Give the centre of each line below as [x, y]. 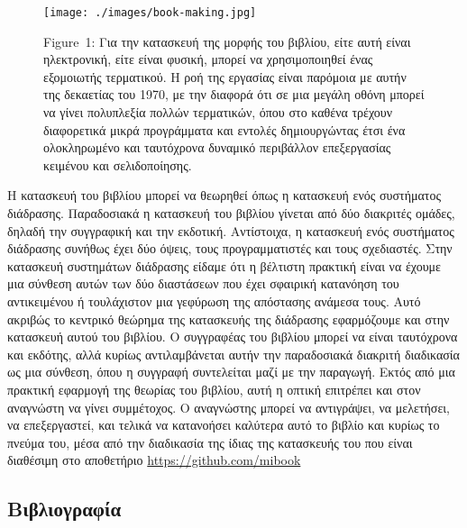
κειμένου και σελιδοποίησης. [118, 164]
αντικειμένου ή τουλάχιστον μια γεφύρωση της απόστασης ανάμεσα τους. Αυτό [214, 300]
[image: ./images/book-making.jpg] [150, 13]
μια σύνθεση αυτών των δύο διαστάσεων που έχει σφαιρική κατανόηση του [203, 283]
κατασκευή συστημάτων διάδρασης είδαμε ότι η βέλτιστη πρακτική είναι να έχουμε [224, 265]
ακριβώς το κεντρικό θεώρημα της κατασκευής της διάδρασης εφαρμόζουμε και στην [229, 319]
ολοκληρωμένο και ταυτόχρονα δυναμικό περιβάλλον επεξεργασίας [217, 147]
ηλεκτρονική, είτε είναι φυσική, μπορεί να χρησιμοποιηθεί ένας [208, 59]
